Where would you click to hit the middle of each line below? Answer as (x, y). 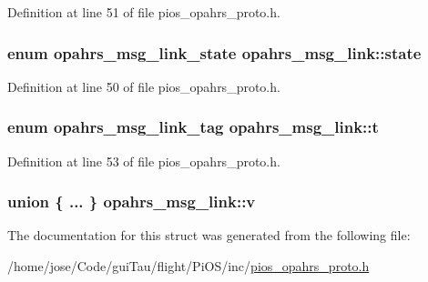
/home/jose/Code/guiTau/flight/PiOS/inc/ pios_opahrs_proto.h (189, 266)
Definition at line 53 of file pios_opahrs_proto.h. (144, 161)
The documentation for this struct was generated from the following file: (209, 235)
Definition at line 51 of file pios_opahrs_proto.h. (144, 12)
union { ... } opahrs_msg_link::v (132, 201)
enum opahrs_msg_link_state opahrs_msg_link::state (214, 52)
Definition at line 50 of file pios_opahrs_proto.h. (144, 86)
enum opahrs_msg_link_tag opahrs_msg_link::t (193, 127)
